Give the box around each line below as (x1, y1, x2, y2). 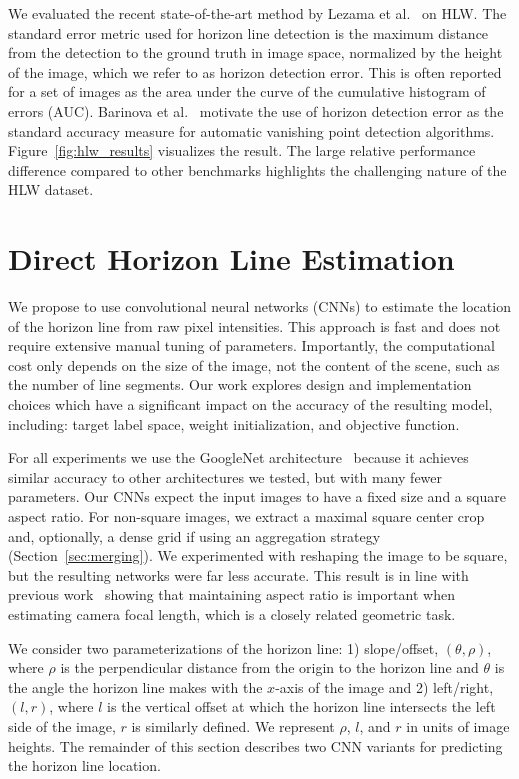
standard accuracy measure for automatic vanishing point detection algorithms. (8, 120, 495, 141)
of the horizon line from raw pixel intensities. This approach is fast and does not (8, 315, 501, 336)
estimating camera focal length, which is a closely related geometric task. (8, 603, 456, 624)
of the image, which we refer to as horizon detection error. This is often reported (8, 61, 502, 82)
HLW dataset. (8, 179, 94, 200)
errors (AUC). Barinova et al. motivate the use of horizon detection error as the (8, 100, 504, 121)
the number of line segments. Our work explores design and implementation (8, 374, 472, 395)
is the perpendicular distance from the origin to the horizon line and (60, 657, 479, 678)
